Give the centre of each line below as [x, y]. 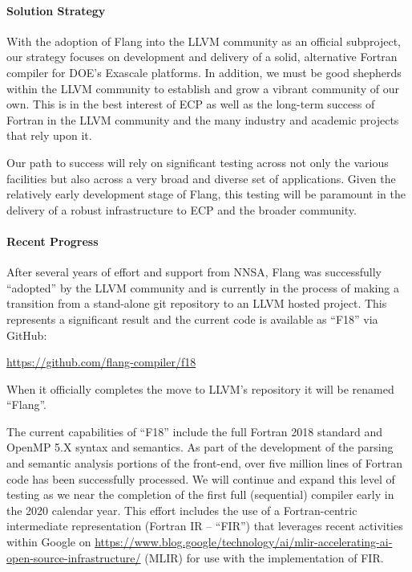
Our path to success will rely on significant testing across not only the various [198, 162]
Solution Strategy [56, 10]
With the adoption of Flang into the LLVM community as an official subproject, [204, 41]
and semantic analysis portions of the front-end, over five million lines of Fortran [204, 463]
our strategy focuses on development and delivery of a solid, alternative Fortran [202, 57]
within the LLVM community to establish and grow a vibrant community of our [203, 88]
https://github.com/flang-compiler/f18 [101, 362]
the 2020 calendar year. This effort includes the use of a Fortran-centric [182, 510]
